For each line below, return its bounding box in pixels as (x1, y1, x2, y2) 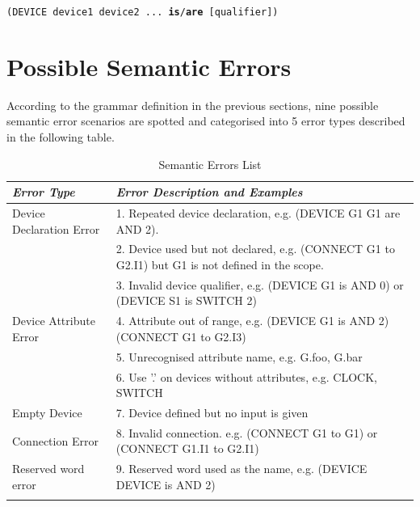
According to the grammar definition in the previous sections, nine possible (6, 96, 379, 113)
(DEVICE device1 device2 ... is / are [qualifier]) (6, 6, 279, 18)
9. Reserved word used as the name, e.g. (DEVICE (115, 460, 367, 477)
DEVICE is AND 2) (115, 475, 216, 492)
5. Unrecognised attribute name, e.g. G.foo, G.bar (115, 348, 363, 365)
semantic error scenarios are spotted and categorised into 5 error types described (6, 112, 405, 129)
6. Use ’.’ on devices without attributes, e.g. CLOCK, (115, 368, 377, 385)
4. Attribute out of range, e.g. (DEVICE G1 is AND (115, 312, 376, 329)
